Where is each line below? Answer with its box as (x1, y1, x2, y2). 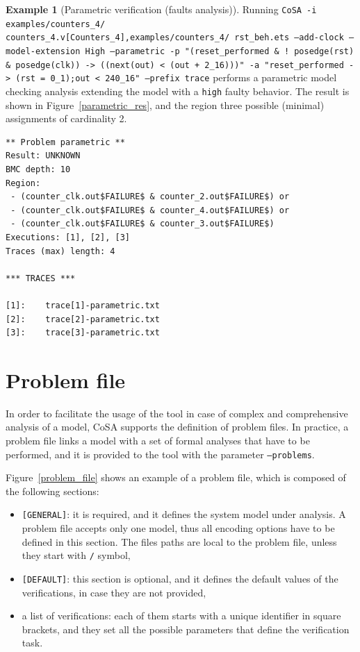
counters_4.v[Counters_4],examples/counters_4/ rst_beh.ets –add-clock (6, 33, 344, 43)
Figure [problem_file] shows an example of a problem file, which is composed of (6, 470, 346, 485)
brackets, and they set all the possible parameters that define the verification (22, 621, 350, 636)
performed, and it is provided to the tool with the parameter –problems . (6, 446, 315, 461)
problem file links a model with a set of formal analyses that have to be (6, 433, 310, 447)
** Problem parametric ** (6, 137, 125, 147)
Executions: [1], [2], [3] (6, 232, 130, 242)
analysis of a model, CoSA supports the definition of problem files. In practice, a (6, 419, 349, 434)
